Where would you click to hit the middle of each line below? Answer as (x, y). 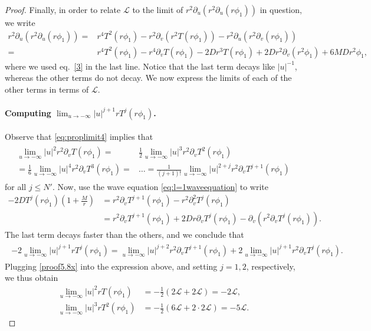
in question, (281, 9)
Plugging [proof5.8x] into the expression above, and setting (111, 266)
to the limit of (158, 9)
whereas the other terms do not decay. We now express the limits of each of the (148, 78)
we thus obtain (32, 278)
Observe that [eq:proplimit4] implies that (79, 137)
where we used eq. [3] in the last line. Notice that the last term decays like (140, 66)
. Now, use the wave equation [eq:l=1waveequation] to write (160, 187)
